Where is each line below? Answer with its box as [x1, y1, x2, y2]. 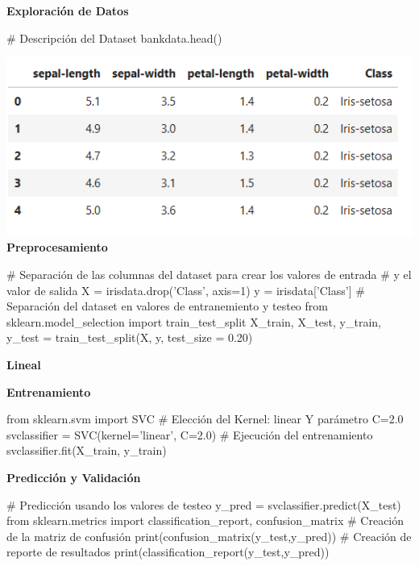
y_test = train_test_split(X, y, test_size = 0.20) [6, 329, 253, 346]
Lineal [6, 356, 41, 372]
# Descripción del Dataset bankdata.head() [6, 29, 222, 46]
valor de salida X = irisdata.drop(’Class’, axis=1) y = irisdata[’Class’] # [6, 281, 365, 298]
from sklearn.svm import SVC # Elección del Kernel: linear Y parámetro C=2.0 [6, 410, 404, 427]
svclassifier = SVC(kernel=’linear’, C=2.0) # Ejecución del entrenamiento [6, 426, 373, 443]
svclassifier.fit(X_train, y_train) [6, 442, 167, 459]
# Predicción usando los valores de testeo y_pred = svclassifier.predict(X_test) [6, 496, 401, 513]
